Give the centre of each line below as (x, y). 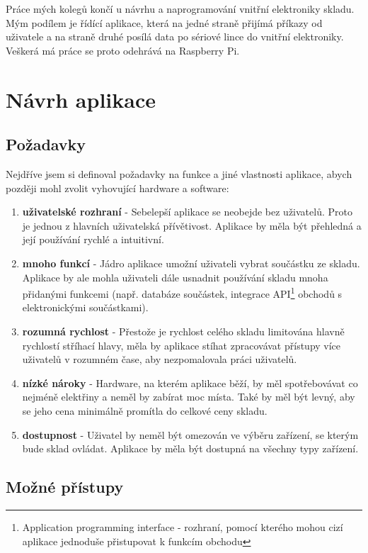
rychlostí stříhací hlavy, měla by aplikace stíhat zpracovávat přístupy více (182, 345)
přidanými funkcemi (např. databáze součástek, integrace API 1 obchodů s (182, 292)
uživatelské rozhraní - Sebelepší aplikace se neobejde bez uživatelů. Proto (187, 212)
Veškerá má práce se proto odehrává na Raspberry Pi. (123, 50)
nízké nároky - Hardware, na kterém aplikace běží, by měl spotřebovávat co (190, 382)
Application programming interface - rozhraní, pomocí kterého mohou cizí (183, 526)
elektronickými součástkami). (85, 307)
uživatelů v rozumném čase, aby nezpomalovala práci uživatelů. (160, 359)
